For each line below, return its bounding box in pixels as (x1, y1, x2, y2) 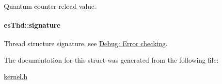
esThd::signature (4, 20, 61, 30)
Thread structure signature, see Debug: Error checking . (4, 38, 168, 49)
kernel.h (4, 71, 28, 81)
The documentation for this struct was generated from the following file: (4, 54, 219, 65)
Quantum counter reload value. (4, 1, 96, 11)
